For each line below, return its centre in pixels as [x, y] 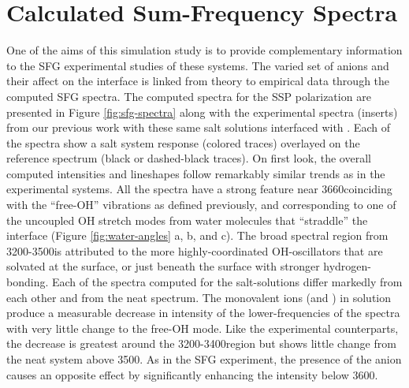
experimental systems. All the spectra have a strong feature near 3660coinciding [199, 189]
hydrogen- [348, 266]
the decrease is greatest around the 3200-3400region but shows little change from [201, 343]
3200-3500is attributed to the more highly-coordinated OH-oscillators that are [195, 250]
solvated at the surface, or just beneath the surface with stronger [163, 266]
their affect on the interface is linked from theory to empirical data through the [198, 81]
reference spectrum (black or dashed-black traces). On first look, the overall [189, 158]
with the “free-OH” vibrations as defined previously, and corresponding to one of [201, 205]
